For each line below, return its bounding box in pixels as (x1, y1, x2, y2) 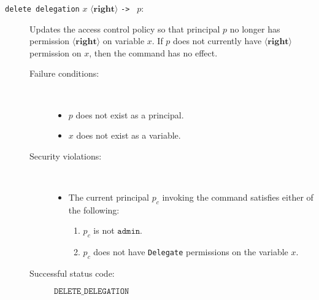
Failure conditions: (29, 67, 99, 80)
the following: (68, 203, 120, 216)
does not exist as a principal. (75, 108, 184, 121)
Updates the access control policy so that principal (29, 22, 220, 35)
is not (93, 224, 115, 237)
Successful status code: (29, 266, 115, 279)
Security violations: (29, 149, 102, 162)
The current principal (68, 191, 149, 203)
